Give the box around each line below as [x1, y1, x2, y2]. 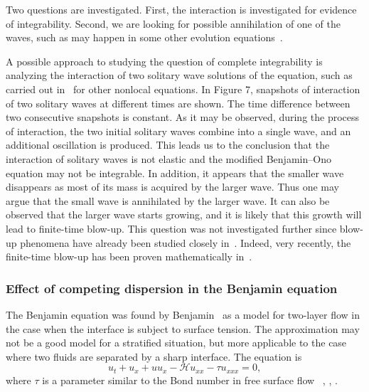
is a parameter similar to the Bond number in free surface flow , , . [42, 372, 338, 387]
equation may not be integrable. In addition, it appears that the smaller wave [6, 165, 344, 180]
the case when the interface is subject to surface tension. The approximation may [6, 321, 360, 336]
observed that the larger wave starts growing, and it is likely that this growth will [6, 207, 362, 222]
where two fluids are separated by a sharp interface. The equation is [6, 349, 302, 364]
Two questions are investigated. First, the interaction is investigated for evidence [6, 2, 357, 16]
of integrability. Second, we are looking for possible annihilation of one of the [6, 16, 341, 31]
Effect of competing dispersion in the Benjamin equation [6, 279, 338, 297]
